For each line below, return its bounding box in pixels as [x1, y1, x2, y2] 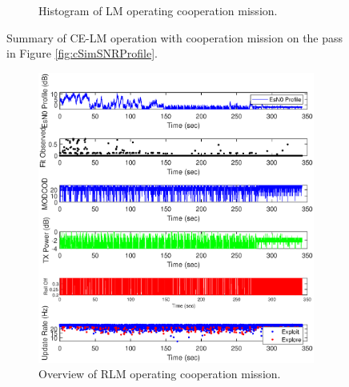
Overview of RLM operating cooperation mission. [38, 365, 281, 382]
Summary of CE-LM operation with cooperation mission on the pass [6, 29, 343, 46]
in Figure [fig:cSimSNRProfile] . [6, 45, 158, 62]
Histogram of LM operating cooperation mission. [38, 2, 278, 18]
